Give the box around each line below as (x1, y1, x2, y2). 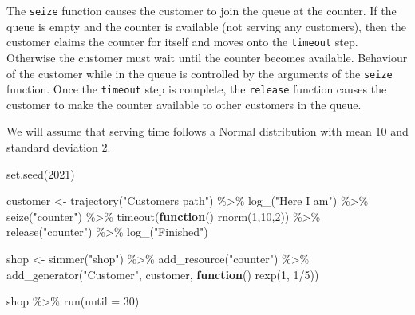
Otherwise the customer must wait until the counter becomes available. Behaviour (6, 49, 408, 65)
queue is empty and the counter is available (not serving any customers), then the (6, 18, 406, 34)
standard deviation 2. (6, 139, 111, 155)
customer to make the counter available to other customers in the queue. (6, 96, 362, 112)
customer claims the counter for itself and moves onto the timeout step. (6, 33, 358, 50)
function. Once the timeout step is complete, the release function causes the (6, 81, 387, 97)
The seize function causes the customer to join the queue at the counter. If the (6, 2, 397, 18)
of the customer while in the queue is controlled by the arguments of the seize (6, 65, 393, 81)
